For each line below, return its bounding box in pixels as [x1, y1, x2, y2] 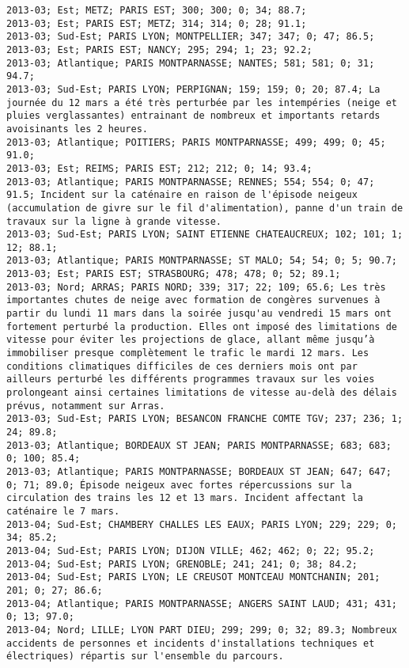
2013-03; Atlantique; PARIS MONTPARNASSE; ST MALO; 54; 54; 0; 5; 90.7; [6, 255, 397, 267]
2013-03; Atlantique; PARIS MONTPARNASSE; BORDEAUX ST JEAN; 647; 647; [6, 465, 392, 477]
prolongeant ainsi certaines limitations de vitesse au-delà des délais [6, 387, 397, 399]
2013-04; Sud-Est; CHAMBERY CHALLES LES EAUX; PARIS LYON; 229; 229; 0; [6, 518, 397, 530]
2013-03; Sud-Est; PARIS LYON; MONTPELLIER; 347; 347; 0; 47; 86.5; [6, 31, 375, 43]
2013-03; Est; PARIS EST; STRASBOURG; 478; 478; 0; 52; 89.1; [6, 268, 341, 280]
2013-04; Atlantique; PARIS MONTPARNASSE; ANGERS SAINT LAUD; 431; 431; [6, 598, 397, 609]
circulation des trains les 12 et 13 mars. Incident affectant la [6, 492, 364, 504]
